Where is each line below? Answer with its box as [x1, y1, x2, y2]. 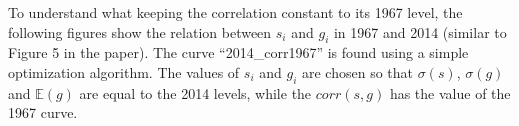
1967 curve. [8, 102, 78, 123]
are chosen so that [301, 61, 413, 82]
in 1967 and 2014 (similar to [333, 21, 507, 42]
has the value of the [389, 82, 511, 103]
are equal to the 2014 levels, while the [79, 82, 312, 103]
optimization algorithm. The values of [8, 61, 240, 82]
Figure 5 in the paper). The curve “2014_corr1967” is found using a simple [8, 42, 469, 63]
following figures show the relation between [8, 21, 272, 42]
